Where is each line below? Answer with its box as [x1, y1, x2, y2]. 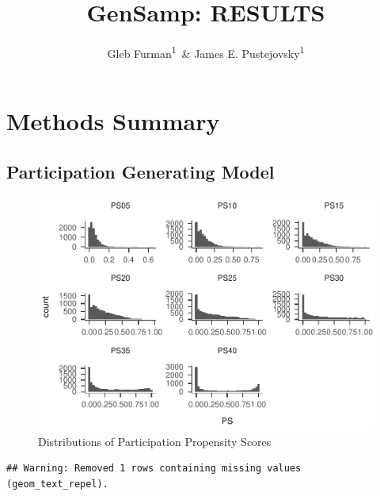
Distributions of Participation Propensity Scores [38, 433, 272, 449]
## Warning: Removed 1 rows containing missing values [6, 463, 302, 475]
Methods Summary [6, 105, 220, 137]
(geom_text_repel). [6, 479, 108, 490]
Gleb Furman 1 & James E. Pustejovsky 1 [107, 43, 305, 61]
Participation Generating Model [6, 159, 275, 183]
